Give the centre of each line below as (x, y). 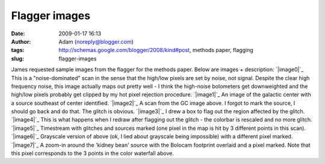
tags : (18, 50)
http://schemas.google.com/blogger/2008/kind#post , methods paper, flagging (156, 50)
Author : (21, 41)
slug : (17, 58)
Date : (18, 34)
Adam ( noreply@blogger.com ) (96, 41)
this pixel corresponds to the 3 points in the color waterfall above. (92, 153)
